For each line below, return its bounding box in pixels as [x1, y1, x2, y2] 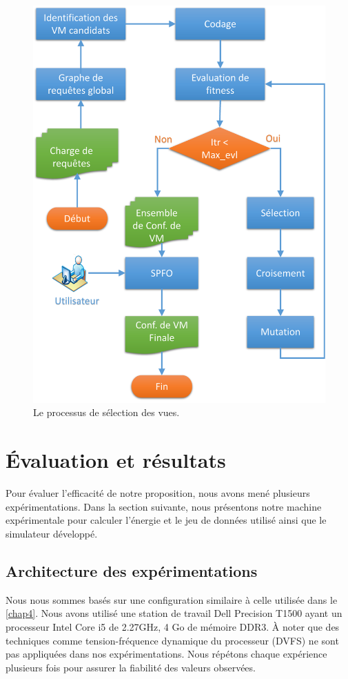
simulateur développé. [6, 526, 98, 540]
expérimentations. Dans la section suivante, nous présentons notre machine [6, 499, 322, 513]
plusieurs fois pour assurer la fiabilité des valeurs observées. [6, 660, 256, 674]
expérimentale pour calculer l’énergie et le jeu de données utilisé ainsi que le [6, 513, 327, 527]
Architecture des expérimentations [6, 560, 258, 581]
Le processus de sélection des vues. [33, 405, 180, 420]
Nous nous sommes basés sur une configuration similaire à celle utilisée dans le [6, 592, 338, 607]
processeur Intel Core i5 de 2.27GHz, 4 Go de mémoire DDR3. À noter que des [6, 619, 340, 633]
